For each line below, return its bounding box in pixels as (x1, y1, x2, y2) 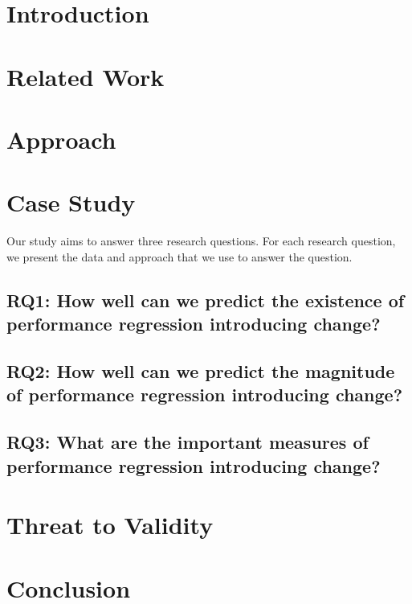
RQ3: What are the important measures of (6, 429, 369, 454)
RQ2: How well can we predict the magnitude (6, 359, 395, 383)
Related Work (6, 60, 165, 92)
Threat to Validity (6, 508, 214, 541)
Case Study (6, 186, 136, 219)
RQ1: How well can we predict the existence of (6, 287, 405, 312)
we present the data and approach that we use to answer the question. (6, 248, 353, 265)
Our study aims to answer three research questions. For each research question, (6, 232, 396, 249)
